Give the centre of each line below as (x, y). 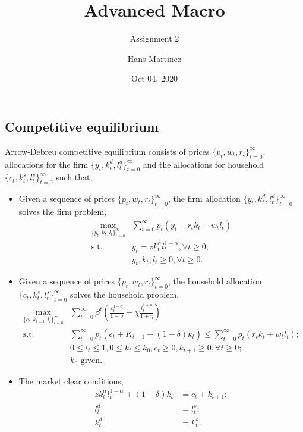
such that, (74, 177)
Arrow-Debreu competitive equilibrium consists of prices (107, 151)
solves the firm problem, (63, 211)
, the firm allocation (204, 198)
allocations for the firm (47, 164)
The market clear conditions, (71, 381)
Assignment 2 (154, 38)
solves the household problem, (124, 294)
